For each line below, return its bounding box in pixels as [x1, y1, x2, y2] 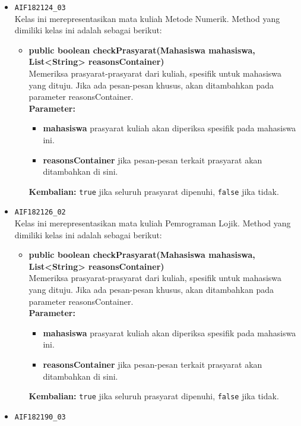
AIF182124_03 [14, 4, 66, 12]
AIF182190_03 [14, 412, 66, 421]
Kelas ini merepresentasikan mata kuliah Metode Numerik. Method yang [14, 12, 280, 24]
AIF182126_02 [14, 208, 66, 217]
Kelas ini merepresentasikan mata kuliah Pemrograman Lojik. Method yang [14, 217, 291, 229]
